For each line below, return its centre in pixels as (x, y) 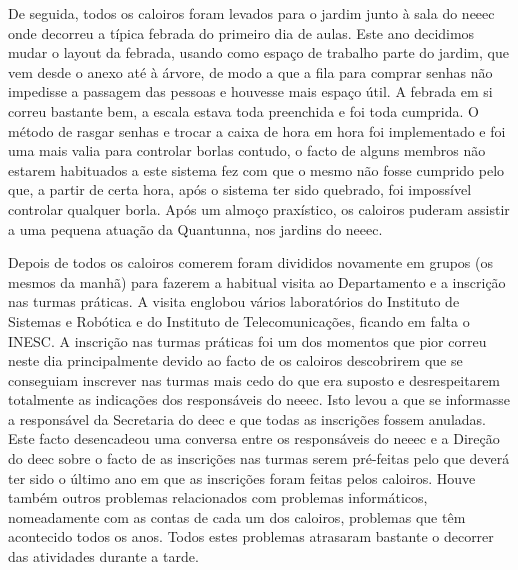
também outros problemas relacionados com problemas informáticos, (218, 497)
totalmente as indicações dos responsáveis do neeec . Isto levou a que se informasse (259, 399)
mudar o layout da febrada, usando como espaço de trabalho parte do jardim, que (258, 52)
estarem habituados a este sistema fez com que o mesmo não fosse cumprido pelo (256, 169)
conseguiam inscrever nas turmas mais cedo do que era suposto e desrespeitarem (254, 379)
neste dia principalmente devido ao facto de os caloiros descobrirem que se (235, 360)
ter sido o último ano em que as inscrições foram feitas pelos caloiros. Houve (242, 477)
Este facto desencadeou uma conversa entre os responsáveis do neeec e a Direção (254, 438)
